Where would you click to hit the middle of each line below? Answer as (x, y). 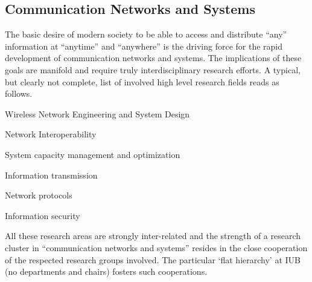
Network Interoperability (51, 134)
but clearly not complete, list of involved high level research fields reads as (142, 81)
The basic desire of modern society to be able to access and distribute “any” (146, 34)
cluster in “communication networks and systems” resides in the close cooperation (156, 247)
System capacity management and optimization (93, 154)
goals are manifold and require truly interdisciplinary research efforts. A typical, (153, 69)
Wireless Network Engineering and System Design (97, 113)
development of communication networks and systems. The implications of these (153, 58)
